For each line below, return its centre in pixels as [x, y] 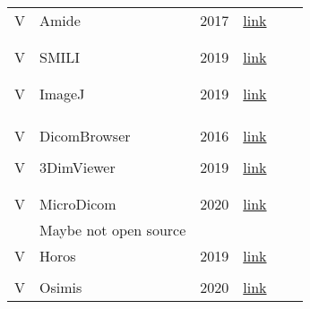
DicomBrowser [85, 136]
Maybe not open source [113, 230]
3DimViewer [77, 167]
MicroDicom [78, 204]
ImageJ [62, 94]
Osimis [61, 287]
